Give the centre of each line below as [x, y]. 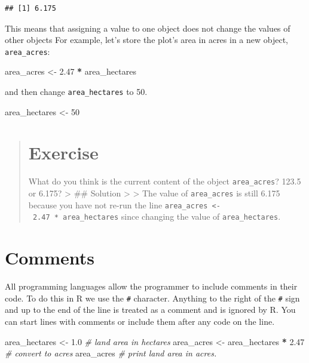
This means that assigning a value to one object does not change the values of [148, 28]
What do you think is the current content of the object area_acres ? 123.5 [165, 181]
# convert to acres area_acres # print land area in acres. [111, 353]
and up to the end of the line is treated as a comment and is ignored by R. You [150, 310]
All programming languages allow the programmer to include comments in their [151, 286]
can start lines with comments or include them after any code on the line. [140, 321]
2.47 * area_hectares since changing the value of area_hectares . [157, 216]
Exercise [63, 153]
